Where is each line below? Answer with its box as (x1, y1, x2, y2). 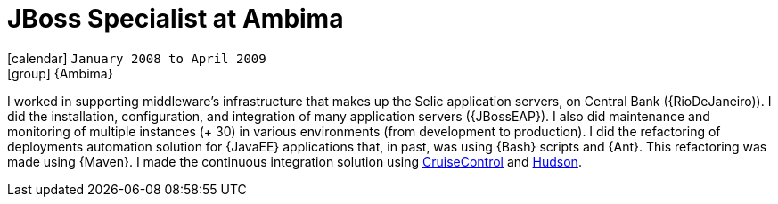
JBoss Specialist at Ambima (7, 4, 344, 34)
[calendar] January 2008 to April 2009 (7, 50, 266, 66)
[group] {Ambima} (7, 65, 113, 81)
